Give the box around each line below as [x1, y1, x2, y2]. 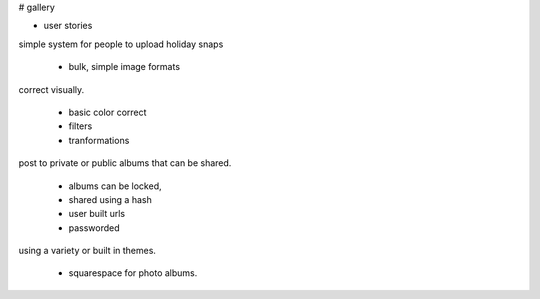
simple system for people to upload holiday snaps [18, 38, 224, 50]
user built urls [68, 208, 125, 220]
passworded [68, 221, 120, 234]
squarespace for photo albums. [68, 267, 198, 279]
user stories [43, 20, 93, 32]
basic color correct [68, 106, 147, 118]
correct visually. [18, 83, 85, 95]
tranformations [68, 134, 130, 146]
